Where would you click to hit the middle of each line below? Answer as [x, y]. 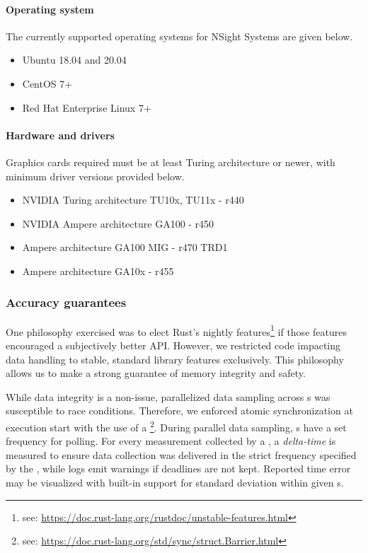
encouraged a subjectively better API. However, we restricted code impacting [173, 345]
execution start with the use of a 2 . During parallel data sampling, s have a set [176, 426]
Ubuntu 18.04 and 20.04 [74, 60]
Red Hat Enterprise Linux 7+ [87, 107]
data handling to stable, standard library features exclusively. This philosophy [175, 359]
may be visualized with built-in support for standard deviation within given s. [175, 482]
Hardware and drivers [60, 135]
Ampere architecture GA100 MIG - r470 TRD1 [125, 247]
